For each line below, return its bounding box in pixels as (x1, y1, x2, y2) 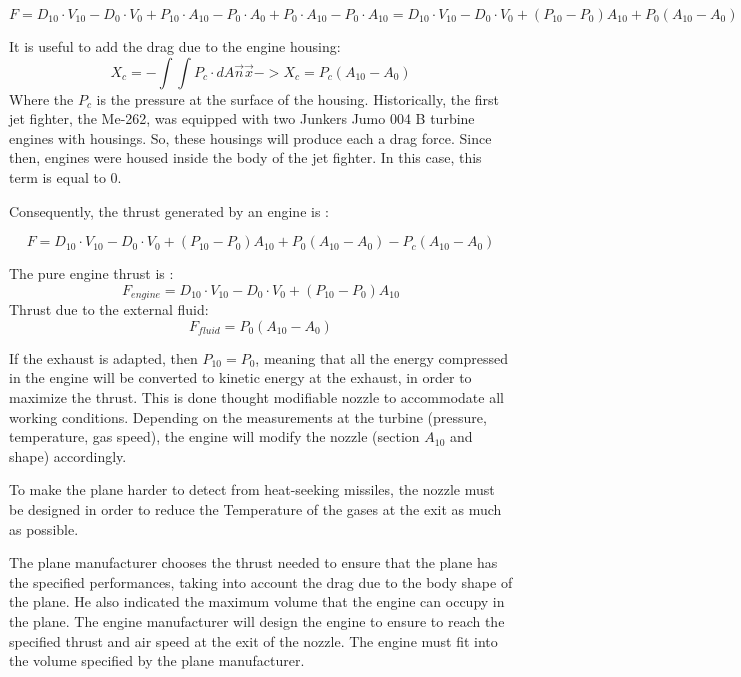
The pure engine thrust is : (9, 263, 174, 284)
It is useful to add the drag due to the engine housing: (9, 36, 341, 56)
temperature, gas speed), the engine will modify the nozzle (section (9, 426, 420, 447)
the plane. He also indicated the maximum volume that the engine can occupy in (9, 591, 505, 612)
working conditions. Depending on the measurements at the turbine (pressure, (9, 406, 487, 427)
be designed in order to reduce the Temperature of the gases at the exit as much (9, 498, 502, 519)
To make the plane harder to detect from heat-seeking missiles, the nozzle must (9, 479, 495, 500)
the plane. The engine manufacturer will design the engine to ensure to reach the (9, 610, 505, 631)
